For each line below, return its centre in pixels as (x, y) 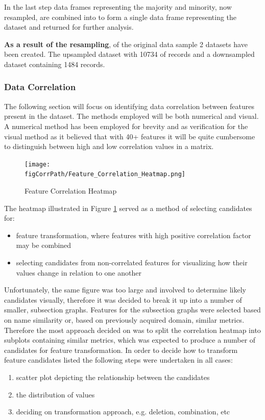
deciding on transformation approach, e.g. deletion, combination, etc (123, 412)
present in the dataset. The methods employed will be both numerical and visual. (131, 116)
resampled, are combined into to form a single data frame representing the (121, 17)
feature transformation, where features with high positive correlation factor (134, 235)
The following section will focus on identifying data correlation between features (129, 106)
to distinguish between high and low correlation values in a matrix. (109, 146)
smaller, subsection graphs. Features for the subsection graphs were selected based (132, 310)
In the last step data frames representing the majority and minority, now (118, 7)
